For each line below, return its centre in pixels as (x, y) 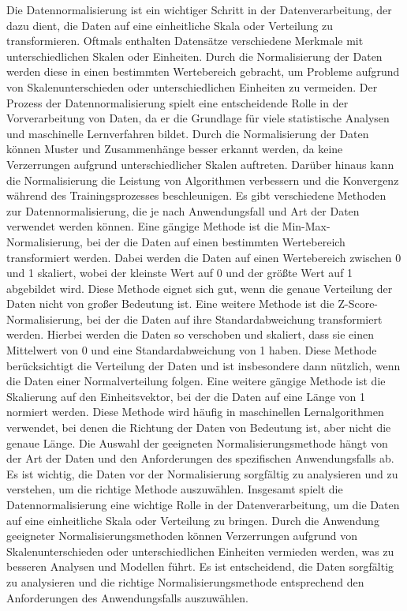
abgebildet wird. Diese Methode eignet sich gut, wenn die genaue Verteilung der (200, 288)
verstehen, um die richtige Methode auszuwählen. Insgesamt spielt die (175, 489)
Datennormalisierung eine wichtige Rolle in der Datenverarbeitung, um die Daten (203, 504)
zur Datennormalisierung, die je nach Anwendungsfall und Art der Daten (183, 210)
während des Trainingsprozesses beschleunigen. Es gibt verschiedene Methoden (196, 195)
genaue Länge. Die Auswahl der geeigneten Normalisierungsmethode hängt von (197, 442)
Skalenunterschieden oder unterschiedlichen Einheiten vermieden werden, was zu (200, 551)
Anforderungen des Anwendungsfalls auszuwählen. (127, 597)
